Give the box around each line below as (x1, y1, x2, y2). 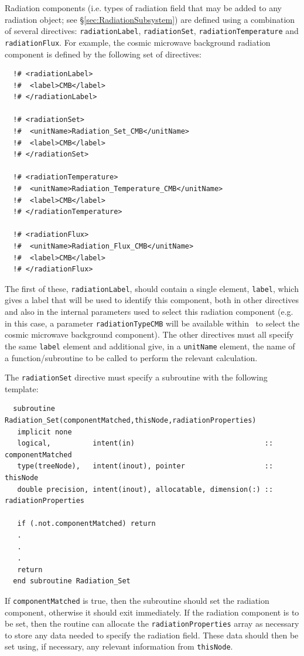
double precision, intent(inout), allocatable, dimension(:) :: (17, 485, 274, 494)
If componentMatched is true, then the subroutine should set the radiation (5, 594, 269, 606)
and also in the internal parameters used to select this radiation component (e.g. (5, 305, 293, 318)
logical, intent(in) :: (17, 439, 274, 448)
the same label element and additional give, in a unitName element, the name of (5, 339, 295, 352)
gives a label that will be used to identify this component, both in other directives (5, 294, 299, 306)
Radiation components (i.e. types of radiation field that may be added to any (5, 2, 282, 13)
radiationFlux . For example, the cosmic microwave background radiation (5, 36, 271, 48)
